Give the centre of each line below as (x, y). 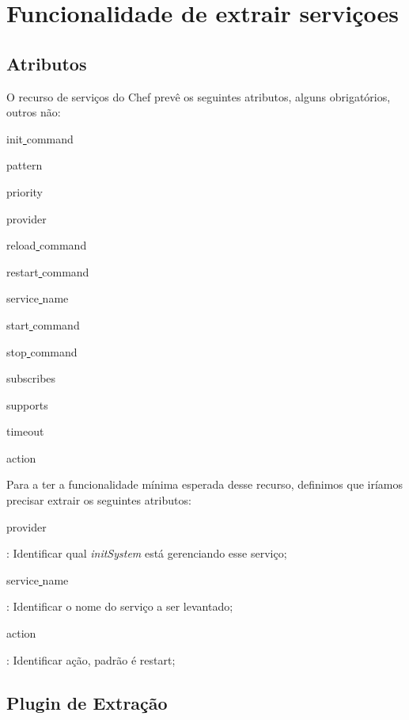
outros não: (34, 112)
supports (27, 404)
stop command (42, 351)
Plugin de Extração (87, 702)
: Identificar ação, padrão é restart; (91, 659)
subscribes (31, 378)
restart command (48, 271)
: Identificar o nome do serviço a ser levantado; (120, 606)
